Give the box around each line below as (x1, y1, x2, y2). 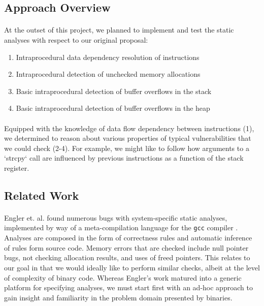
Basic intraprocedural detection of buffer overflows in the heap (16, 103, 210, 113)
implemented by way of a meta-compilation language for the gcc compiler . (4, 222, 238, 233)
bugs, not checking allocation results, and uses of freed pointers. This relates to (4, 252, 250, 263)
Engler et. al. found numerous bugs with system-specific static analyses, (4, 212, 227, 223)
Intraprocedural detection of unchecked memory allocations (16, 69, 201, 79)
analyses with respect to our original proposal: (4, 34, 148, 45)
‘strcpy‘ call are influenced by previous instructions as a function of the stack (4, 152, 244, 163)
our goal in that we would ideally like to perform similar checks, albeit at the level (4, 262, 260, 272)
